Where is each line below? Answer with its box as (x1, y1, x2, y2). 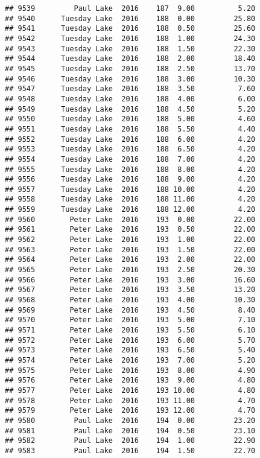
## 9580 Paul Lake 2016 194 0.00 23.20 (5, 416, 256, 425)
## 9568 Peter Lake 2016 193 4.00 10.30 (5, 296, 256, 305)
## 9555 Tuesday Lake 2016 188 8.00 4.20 (5, 165, 256, 174)
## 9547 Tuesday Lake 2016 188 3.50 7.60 (5, 84, 256, 94)
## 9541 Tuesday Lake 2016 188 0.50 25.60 (5, 24, 256, 33)
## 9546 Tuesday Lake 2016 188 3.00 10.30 (5, 74, 256, 83)
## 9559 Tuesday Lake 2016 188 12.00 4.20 (5, 205, 256, 214)
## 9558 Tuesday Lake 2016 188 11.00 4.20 (5, 195, 256, 204)
